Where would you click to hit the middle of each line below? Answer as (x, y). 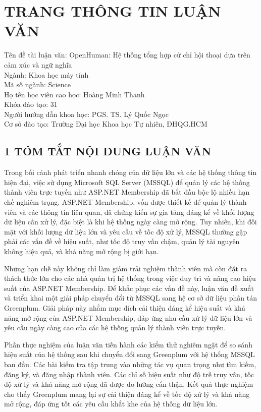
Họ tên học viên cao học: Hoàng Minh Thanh (74, 94)
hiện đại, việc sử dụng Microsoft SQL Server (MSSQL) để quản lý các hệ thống (127, 182)
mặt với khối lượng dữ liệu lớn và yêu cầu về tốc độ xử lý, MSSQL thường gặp (126, 231)
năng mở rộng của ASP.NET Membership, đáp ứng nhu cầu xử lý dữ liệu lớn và (128, 317)
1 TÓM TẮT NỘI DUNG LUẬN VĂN (108, 151)
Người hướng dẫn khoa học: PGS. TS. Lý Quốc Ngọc (87, 114)
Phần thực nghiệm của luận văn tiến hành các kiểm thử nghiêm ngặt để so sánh (128, 344)
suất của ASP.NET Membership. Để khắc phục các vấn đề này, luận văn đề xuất (129, 288)
